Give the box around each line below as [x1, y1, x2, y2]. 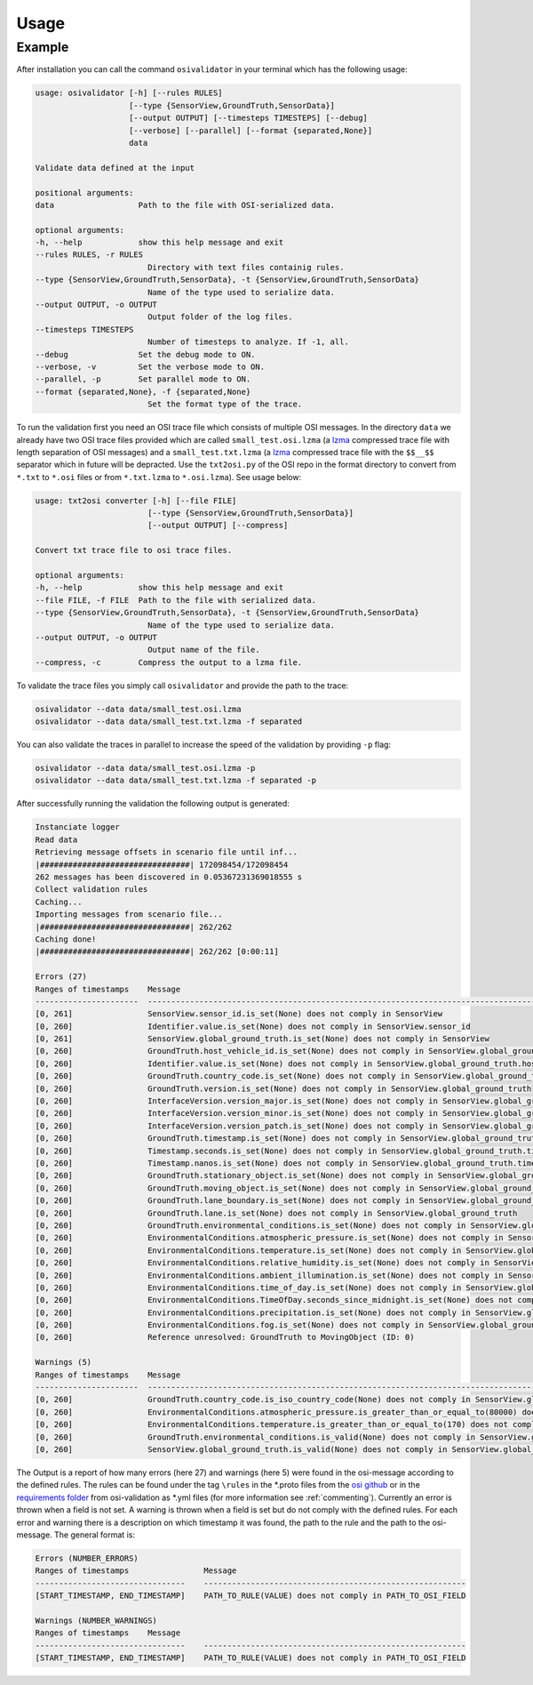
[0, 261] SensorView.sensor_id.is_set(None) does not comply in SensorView [35, 1009, 443, 1019]
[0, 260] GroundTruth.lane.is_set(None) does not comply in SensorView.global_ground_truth [35, 1208, 518, 1218]
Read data [35, 834, 78, 845]
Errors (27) [35, 972, 88, 982]
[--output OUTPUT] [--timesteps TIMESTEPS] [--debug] [129, 113, 369, 124]
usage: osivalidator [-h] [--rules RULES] [35, 88, 223, 98]
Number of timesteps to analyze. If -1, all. [147, 337, 350, 347]
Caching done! [35, 934, 97, 944]
